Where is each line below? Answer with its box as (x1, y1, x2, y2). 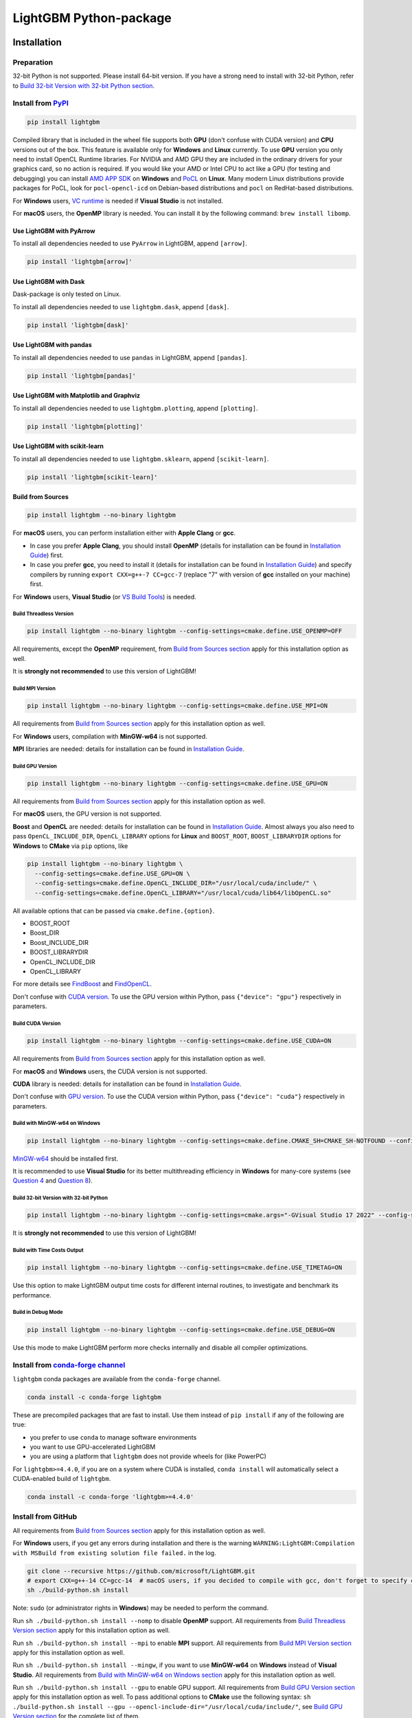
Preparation (12, 57, 54, 67)
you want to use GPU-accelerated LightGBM (30, 1442, 156, 1451)
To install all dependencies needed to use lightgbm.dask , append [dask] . (12, 302, 229, 311)
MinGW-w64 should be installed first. (12, 1154, 119, 1163)
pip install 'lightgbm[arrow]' (27, 258, 133, 266)
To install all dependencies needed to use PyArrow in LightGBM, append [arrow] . (12, 239, 247, 247)
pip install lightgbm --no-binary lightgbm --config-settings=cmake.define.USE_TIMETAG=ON (27, 1264, 343, 1271)
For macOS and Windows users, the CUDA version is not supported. (12, 1067, 207, 1075)
